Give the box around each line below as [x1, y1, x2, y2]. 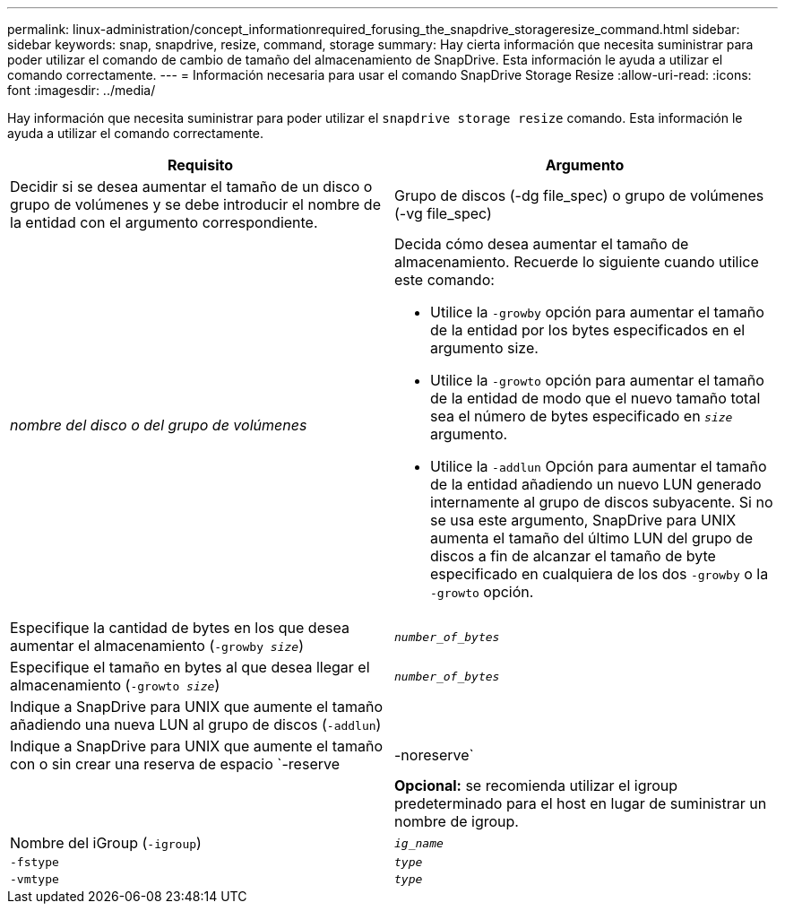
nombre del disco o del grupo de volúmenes [10, 416, 307, 434]
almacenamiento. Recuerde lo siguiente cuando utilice [394, 253, 759, 271]
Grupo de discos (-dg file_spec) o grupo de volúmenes [394, 187, 764, 204]
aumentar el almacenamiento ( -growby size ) [10, 637, 304, 655]
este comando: [394, 271, 495, 289]
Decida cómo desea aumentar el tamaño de [394, 235, 689, 253]
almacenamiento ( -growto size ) [10, 676, 220, 694]
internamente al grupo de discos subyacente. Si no [430, 493, 773, 511]
